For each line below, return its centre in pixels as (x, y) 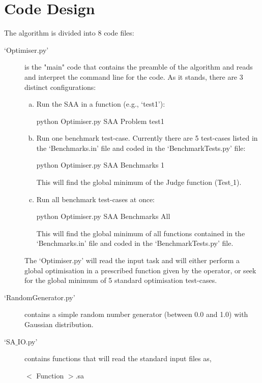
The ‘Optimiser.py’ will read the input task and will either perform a (132, 260)
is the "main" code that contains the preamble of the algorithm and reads (139, 67)
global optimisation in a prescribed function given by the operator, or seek (140, 270)
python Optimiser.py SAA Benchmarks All (103, 216)
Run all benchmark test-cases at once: (95, 199)
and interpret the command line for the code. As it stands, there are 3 (134, 76)
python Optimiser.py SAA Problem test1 (100, 121)
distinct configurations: (60, 87)
